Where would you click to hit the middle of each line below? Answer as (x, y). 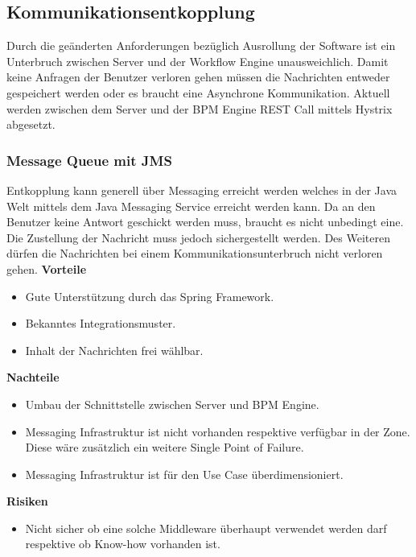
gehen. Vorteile (47, 268)
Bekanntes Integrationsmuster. (101, 323)
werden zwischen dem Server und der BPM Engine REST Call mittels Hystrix (200, 108)
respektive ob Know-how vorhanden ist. (123, 544)
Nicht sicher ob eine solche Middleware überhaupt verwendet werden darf (206, 528)
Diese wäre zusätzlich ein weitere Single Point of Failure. (165, 447)
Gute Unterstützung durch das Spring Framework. (150, 296)
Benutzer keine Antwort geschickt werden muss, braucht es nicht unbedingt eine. (205, 222)
